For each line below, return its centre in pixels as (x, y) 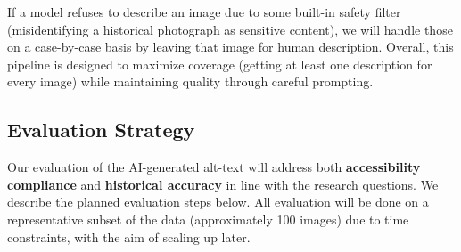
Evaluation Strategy (101, 130)
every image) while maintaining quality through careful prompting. (190, 81)
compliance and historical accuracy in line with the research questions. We (223, 184)
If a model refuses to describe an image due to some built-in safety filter (204, 12)
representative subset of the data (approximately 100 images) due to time (208, 219)
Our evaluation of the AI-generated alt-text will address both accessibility (214, 167)
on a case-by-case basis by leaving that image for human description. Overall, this (230, 47)
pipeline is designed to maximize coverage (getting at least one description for (220, 64)
